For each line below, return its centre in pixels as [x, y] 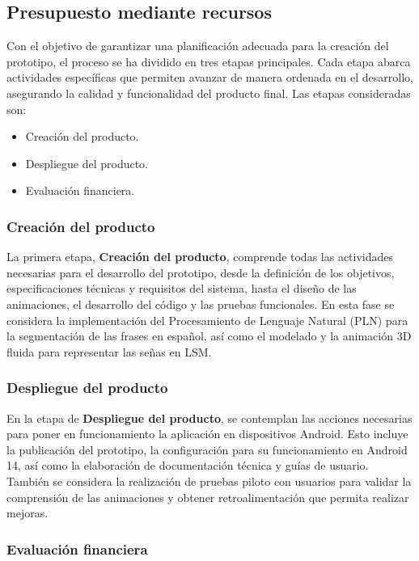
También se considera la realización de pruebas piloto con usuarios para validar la [209, 481]
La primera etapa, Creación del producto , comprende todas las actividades [200, 257]
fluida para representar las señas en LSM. [109, 351]
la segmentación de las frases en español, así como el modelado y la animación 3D [209, 336]
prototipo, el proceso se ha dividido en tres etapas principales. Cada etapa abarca [209, 61]
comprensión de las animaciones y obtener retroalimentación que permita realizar [208, 497]
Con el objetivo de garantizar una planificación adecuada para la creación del [198, 46]
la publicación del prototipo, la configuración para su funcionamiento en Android [207, 449]
